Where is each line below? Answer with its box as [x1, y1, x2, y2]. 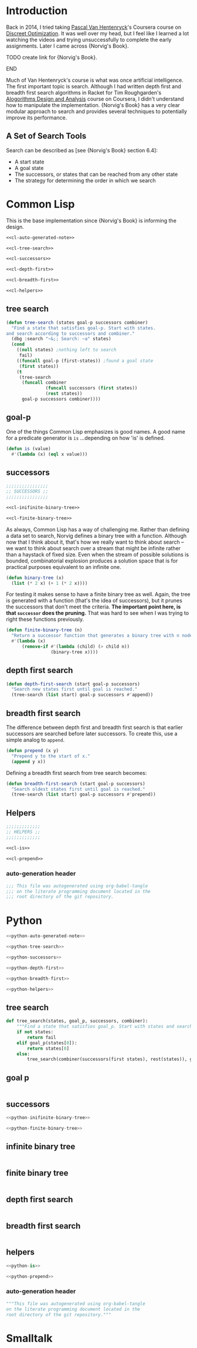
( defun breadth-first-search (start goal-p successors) [6, 781, 145, 787]
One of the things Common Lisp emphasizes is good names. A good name [6, 428, 186, 435]
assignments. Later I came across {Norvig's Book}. [6, 42, 129, 49]
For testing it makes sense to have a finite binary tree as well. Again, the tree [6, 591, 191, 598]
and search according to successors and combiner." [6, 331, 135, 337]
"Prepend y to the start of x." [11, 753, 91, 759]
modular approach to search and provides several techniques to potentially [6, 108, 188, 115]
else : [16, 1051, 30, 1057]
